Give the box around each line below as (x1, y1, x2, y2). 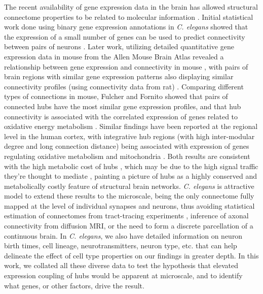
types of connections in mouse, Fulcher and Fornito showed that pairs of (4, 91, 228, 102)
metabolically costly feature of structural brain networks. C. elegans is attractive (4, 180, 254, 191)
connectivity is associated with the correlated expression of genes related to (4, 111, 238, 121)
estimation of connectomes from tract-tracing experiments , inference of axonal (4, 210, 249, 221)
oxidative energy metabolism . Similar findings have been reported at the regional (4, 121, 258, 132)
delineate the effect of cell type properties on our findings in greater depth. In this (4, 250, 259, 260)
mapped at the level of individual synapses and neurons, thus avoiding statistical (4, 200, 255, 211)
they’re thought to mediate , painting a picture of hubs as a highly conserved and (4, 171, 257, 181)
